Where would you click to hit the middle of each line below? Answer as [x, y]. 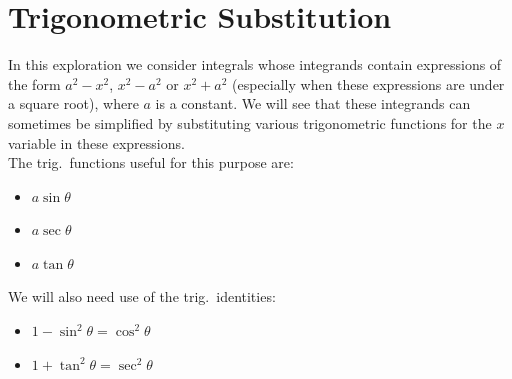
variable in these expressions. [96, 142]
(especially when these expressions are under [368, 83]
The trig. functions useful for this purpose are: [151, 162]
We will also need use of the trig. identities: [142, 296]
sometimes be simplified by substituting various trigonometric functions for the [250, 122]
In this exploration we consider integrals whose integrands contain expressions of [255, 64]
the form [34, 83]
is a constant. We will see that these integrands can [313, 103]
